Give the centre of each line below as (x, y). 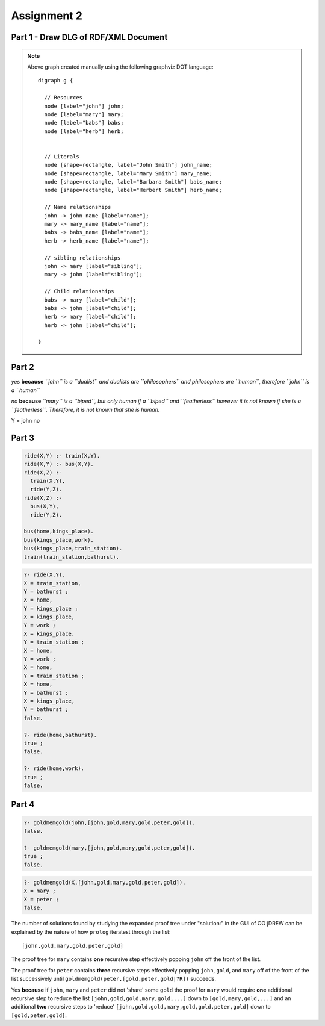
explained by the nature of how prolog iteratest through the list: (91, 932)
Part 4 (23, 805)
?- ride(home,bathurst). (60, 735)
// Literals (62, 156)
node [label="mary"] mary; (84, 114)
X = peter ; (42, 899)
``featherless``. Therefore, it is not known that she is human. (85, 409)
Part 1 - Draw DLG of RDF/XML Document (89, 37)
